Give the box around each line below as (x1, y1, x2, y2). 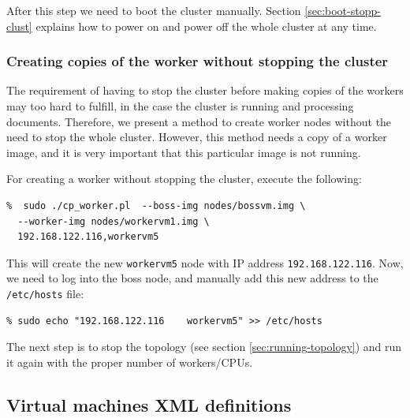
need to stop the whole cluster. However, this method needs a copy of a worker (6, 129, 387, 145)
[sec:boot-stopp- (304, 2, 381, 18)
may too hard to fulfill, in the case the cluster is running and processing (6, 98, 354, 114)
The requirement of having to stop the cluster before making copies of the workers (6, 82, 404, 99)
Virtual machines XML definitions (6, 392, 292, 416)
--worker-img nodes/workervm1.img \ (17, 215, 210, 227)
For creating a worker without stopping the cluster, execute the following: (6, 170, 362, 187)
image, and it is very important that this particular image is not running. (6, 144, 361, 160)
